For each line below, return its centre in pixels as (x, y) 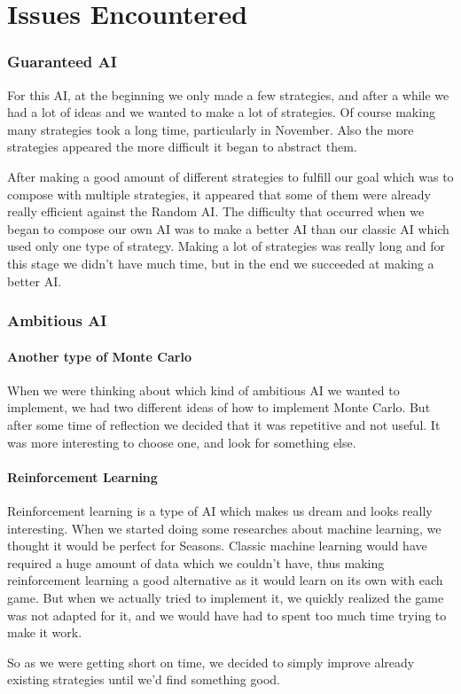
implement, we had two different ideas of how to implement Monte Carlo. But (219, 407)
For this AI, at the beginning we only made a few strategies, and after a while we (228, 94)
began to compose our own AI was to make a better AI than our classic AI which (228, 228)
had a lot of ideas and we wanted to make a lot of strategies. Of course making (221, 112)
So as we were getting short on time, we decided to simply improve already (211, 662)
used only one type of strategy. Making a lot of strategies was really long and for (227, 246)
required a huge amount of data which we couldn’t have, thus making (196, 562)
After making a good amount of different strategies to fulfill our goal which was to (230, 176)
